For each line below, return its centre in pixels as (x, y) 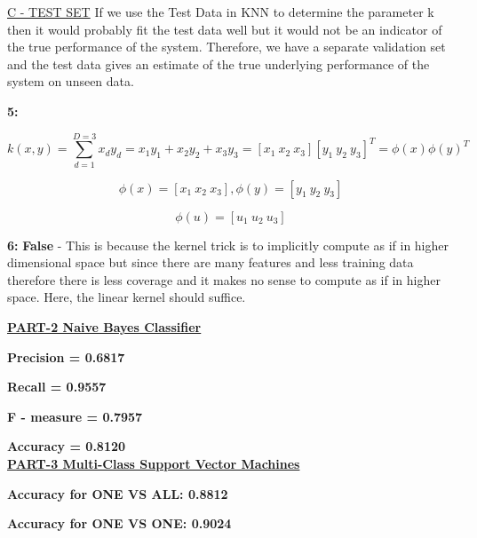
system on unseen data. (71, 81)
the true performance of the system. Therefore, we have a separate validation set (227, 47)
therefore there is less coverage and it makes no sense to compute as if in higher (224, 279)
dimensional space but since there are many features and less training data (211, 262)
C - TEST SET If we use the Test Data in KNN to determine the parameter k (221, 12)
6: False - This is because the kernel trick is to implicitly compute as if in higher (228, 245)
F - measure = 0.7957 (75, 416)
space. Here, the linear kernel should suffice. (127, 297)
